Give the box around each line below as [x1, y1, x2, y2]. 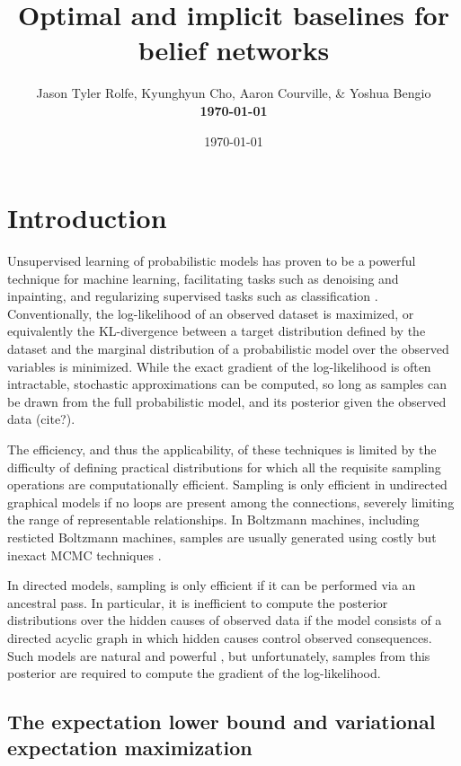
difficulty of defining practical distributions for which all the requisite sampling [7, 457, 441, 476]
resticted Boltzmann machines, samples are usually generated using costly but [7, 527, 437, 546]
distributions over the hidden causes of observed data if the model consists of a [7, 611, 442, 630]
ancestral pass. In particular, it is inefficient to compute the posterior [7, 593, 388, 612]
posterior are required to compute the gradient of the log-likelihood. [7, 664, 381, 682]
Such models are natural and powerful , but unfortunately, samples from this [7, 646, 430, 665]
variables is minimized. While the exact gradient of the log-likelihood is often [7, 357, 431, 375]
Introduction [7, 199, 167, 236]
